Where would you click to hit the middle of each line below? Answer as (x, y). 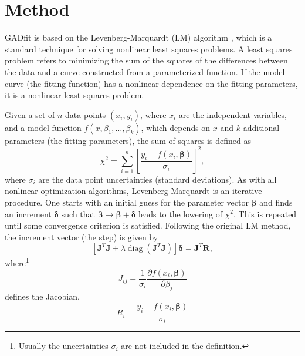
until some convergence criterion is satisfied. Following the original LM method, (148, 225)
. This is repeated (265, 214)
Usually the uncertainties (63, 346)
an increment (28, 214)
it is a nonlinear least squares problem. (74, 95)
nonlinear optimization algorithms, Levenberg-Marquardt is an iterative (133, 191)
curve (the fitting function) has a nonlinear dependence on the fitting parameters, (151, 83)
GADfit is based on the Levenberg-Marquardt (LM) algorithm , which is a (138, 37)
